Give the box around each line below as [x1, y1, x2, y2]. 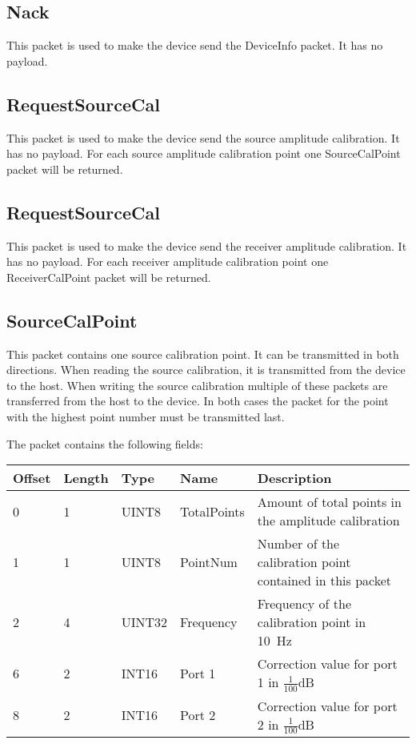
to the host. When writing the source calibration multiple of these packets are [6, 376, 388, 393]
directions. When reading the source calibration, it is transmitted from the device [6, 361, 406, 378]
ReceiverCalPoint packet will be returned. [6, 268, 211, 285]
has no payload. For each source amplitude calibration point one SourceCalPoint [6, 145, 401, 162]
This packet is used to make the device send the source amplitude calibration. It [6, 129, 400, 146]
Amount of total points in [257, 493, 402, 512]
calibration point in [257, 613, 366, 632]
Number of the [257, 534, 340, 553]
